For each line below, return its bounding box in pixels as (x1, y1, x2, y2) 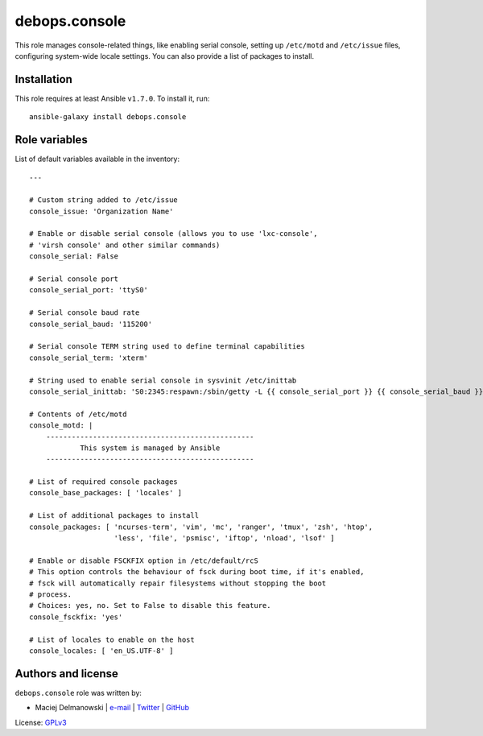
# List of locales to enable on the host (29, 635, 195, 644)
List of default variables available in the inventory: (14, 154, 180, 164)
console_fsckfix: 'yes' (29, 612, 123, 622)
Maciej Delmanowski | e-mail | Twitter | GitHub (35, 703, 189, 713)
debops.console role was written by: (14, 688, 142, 697)
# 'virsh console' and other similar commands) (29, 240, 221, 250)
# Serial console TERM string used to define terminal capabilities (29, 342, 305, 351)
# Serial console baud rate (29, 308, 140, 317)
